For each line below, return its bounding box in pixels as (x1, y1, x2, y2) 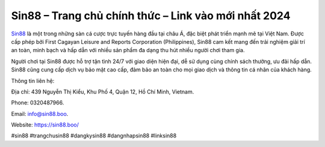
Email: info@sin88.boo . (11, 110, 69, 117)
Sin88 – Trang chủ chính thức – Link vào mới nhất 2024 (11, 9, 291, 22)
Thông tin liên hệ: (11, 77, 55, 84)
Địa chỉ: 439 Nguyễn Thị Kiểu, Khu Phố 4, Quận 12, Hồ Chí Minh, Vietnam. (11, 88, 194, 95)
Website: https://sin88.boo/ (11, 121, 79, 128)
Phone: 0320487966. (11, 99, 64, 106)
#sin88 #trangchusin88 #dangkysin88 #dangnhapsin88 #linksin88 (11, 132, 177, 139)
